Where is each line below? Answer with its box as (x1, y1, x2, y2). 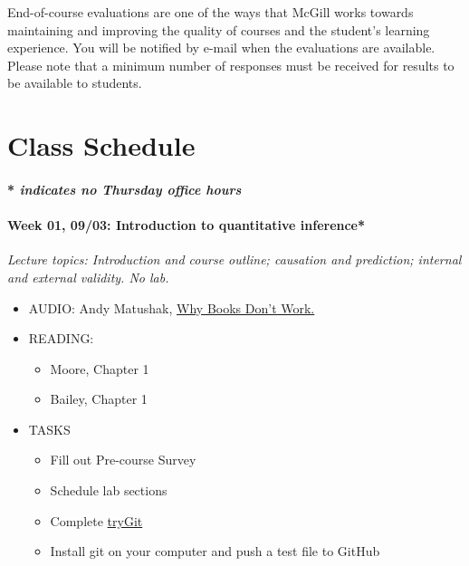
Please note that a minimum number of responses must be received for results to (7, 55, 455, 74)
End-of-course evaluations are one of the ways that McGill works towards (7, 3, 414, 21)
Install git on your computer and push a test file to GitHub (50, 542, 380, 561)
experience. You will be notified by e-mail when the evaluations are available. (7, 38, 435, 57)
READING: (28, 329, 94, 348)
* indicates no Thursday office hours (7, 179, 242, 198)
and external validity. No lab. (7, 267, 169, 286)
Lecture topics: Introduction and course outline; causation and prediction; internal (7, 250, 462, 269)
